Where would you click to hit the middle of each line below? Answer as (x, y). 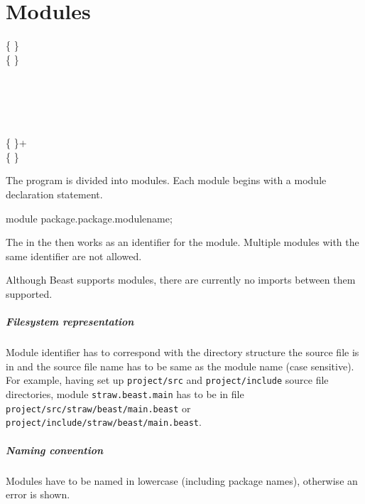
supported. (29, 294)
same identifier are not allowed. (74, 256)
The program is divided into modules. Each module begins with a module (166, 180)
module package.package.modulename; (89, 218)
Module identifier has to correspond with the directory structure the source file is (182, 352)
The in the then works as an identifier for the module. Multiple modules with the (182, 242)
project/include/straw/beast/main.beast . (104, 422)
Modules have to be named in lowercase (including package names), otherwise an (182, 480)
